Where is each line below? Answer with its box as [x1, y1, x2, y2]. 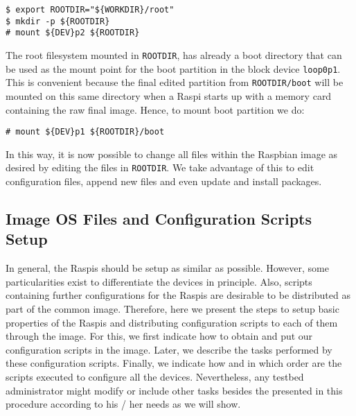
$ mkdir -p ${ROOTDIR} [6, 16, 110, 26]
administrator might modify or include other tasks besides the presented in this [6, 383, 343, 397]
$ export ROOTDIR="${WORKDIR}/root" [6, 5, 175, 15]
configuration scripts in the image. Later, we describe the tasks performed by [6, 342, 332, 356]
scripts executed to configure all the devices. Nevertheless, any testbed [6, 369, 304, 383]
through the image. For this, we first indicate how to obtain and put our [6, 329, 313, 343]
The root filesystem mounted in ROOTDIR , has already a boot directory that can [6, 47, 342, 62]
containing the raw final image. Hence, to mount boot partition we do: [6, 102, 305, 116]
